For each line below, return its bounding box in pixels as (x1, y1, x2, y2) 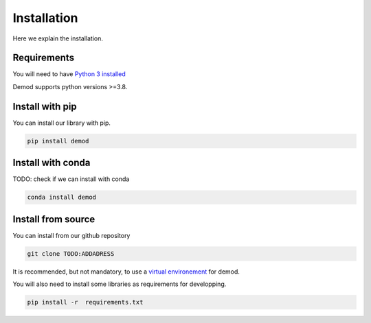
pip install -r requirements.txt (27, 298, 144, 307)
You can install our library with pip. (12, 119, 111, 127)
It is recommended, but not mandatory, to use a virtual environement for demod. (12, 267, 240, 276)
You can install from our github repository (12, 231, 131, 239)
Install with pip (12, 100, 77, 112)
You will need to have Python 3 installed (12, 70, 126, 78)
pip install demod (27, 137, 89, 145)
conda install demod (27, 193, 96, 202)
